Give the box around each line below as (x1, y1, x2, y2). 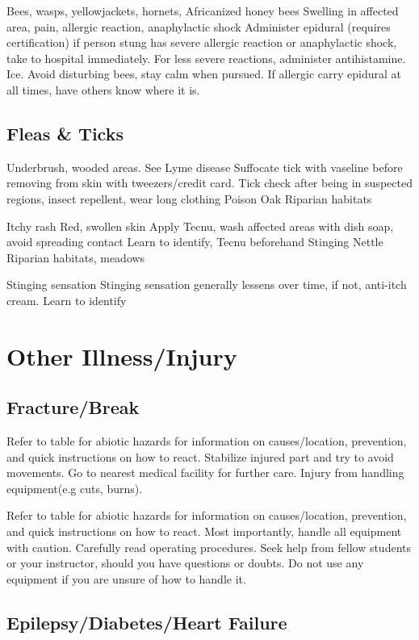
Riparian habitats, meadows (6, 249, 145, 266)
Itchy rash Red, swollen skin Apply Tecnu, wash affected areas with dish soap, (6, 217, 394, 234)
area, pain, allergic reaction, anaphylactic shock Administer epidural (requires (6, 18, 391, 35)
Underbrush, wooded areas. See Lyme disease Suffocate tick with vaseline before (6, 158, 403, 175)
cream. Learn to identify (6, 291, 127, 308)
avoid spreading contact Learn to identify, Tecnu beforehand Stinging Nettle (6, 233, 383, 250)
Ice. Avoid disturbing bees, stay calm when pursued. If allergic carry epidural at (6, 65, 402, 82)
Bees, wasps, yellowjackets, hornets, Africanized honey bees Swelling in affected (6, 2, 399, 19)
